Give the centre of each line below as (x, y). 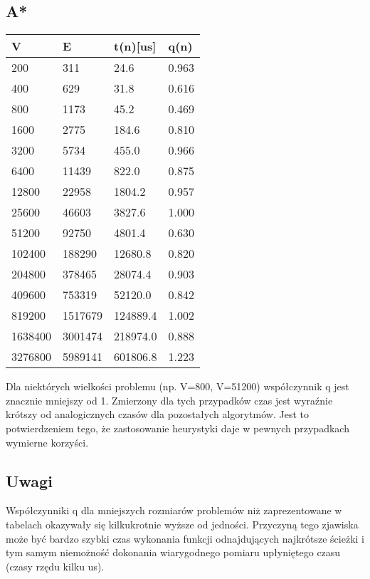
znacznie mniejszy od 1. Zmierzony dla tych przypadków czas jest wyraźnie (169, 400)
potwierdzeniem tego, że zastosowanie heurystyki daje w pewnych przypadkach (178, 428)
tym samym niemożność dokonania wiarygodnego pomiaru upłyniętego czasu (173, 552)
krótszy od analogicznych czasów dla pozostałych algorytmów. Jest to (158, 414)
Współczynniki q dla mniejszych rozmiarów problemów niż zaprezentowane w (174, 510)
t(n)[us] (135, 46)
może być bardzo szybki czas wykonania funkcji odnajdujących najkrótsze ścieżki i (185, 538)
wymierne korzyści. (47, 442)
